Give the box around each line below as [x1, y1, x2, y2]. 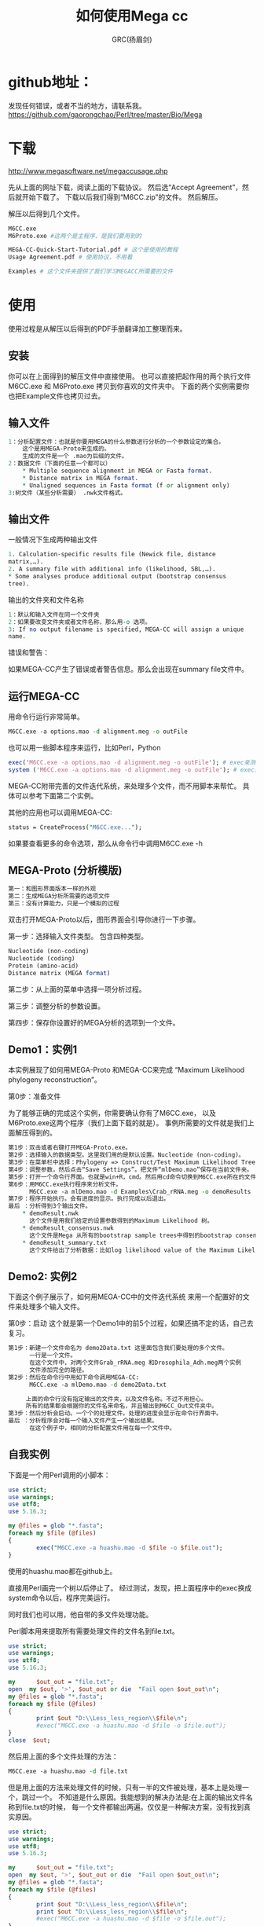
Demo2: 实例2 [8, 1270, 78, 1283]
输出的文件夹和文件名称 [8, 595, 84, 604]
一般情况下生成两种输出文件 [8, 535, 98, 545]
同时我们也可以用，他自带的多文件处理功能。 [8, 1609, 153, 1619]
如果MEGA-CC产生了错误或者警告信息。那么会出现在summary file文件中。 [8, 665, 249, 674]
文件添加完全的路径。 [28, 1366, 88, 1374]
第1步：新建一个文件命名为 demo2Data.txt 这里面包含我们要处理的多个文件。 [8, 1345, 229, 1352]
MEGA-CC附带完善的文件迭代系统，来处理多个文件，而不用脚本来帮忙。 [8, 781, 241, 791]
